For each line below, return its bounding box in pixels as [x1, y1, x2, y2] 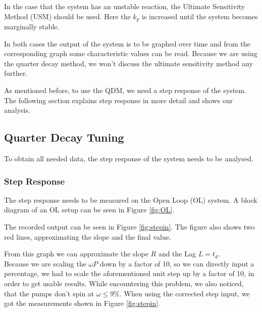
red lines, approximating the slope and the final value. [4, 231, 171, 242]
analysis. [4, 105, 30, 115]
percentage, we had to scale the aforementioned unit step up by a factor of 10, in [4, 268, 254, 279]
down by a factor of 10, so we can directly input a [99, 258, 254, 269]
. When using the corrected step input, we [120, 288, 250, 298]
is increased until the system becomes [142, 11, 258, 21]
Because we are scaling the [4, 258, 86, 269]
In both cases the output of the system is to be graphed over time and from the [4, 38, 250, 49]
